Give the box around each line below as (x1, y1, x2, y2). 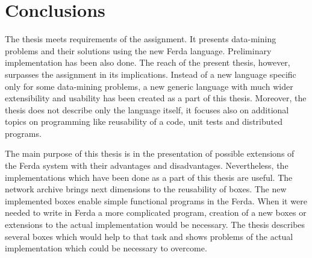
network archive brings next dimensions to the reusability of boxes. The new (5, 183, 287, 195)
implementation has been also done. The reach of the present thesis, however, (5, 56, 290, 69)
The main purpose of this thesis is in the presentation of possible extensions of (5, 147, 295, 160)
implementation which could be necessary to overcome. (5, 242, 207, 254)
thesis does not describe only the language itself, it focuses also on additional (5, 103, 289, 116)
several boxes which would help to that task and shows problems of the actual (5, 230, 293, 242)
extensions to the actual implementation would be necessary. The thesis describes (5, 218, 305, 231)
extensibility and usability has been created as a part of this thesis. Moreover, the (5, 92, 307, 104)
